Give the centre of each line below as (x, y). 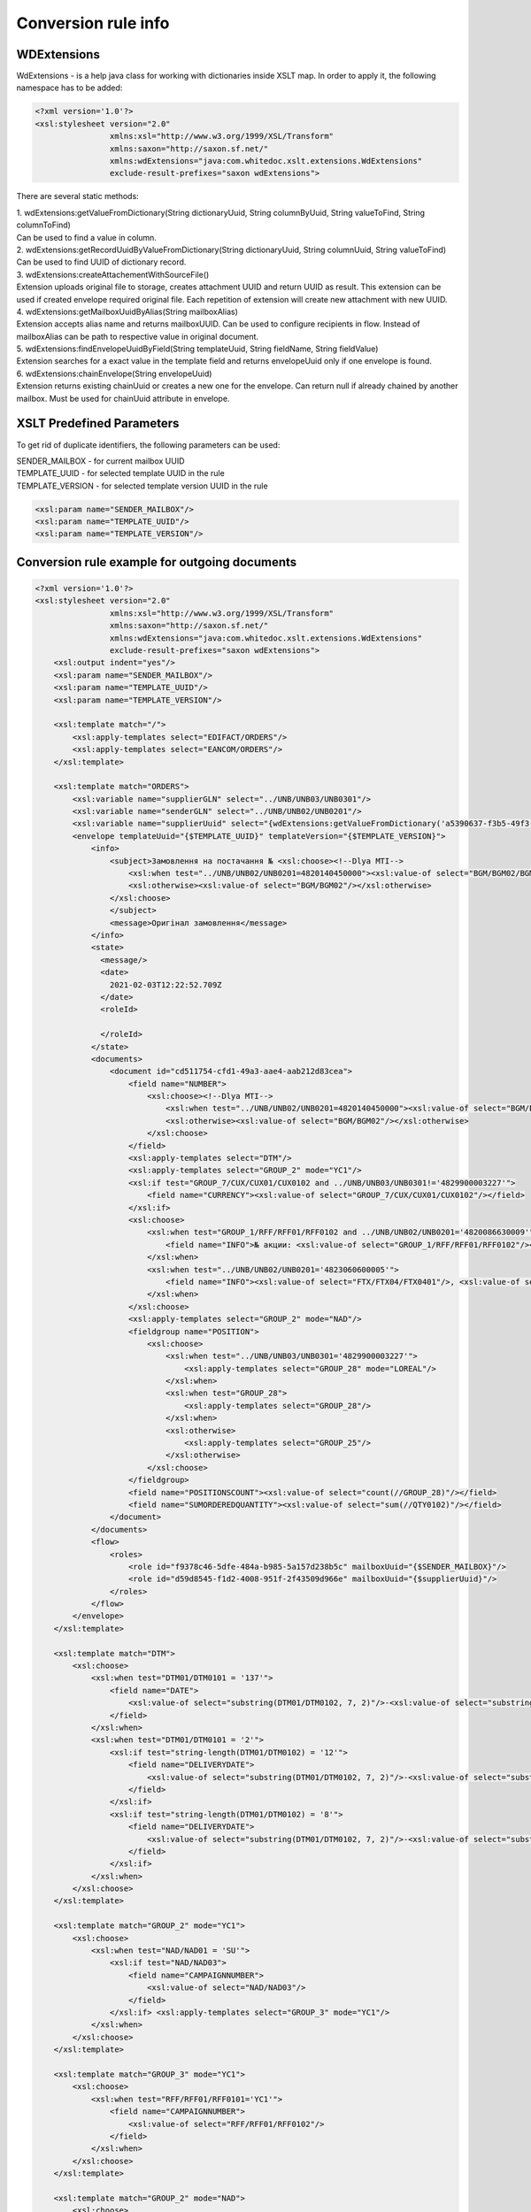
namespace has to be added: (69, 88)
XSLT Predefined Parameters (98, 423)
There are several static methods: (77, 196)
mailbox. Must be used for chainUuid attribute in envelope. (123, 398)
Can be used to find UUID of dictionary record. (101, 262)
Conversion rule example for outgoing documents (157, 562)
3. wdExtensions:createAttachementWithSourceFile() (113, 274)
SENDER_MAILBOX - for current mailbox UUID (100, 461)
